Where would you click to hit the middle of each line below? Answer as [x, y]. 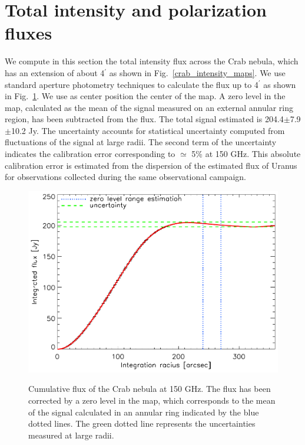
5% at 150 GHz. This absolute [246, 154]
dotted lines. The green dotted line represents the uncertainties [142, 423]
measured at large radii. [71, 435]
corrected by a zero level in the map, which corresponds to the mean [152, 400]
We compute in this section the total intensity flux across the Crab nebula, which [152, 61]
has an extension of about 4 [55, 72]
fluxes [29, 33]
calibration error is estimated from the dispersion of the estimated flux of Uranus [151, 165]
